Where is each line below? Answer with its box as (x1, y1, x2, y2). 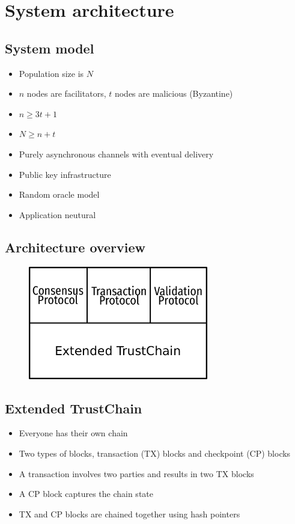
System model (5, 38, 94, 57)
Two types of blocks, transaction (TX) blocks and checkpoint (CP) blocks (19, 447, 291, 460)
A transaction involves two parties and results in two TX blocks (19, 467, 254, 480)
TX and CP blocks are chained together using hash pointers (19, 507, 240, 520)
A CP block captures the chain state (19, 487, 153, 500)
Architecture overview (5, 237, 145, 256)
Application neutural (19, 208, 96, 221)
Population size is (19, 67, 84, 79)
